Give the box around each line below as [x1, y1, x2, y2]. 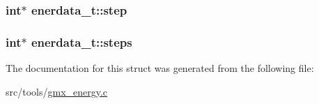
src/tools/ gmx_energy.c [6, 84, 108, 98]
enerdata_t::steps [31, 33, 132, 50]
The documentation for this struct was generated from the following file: [6, 61, 314, 75]
